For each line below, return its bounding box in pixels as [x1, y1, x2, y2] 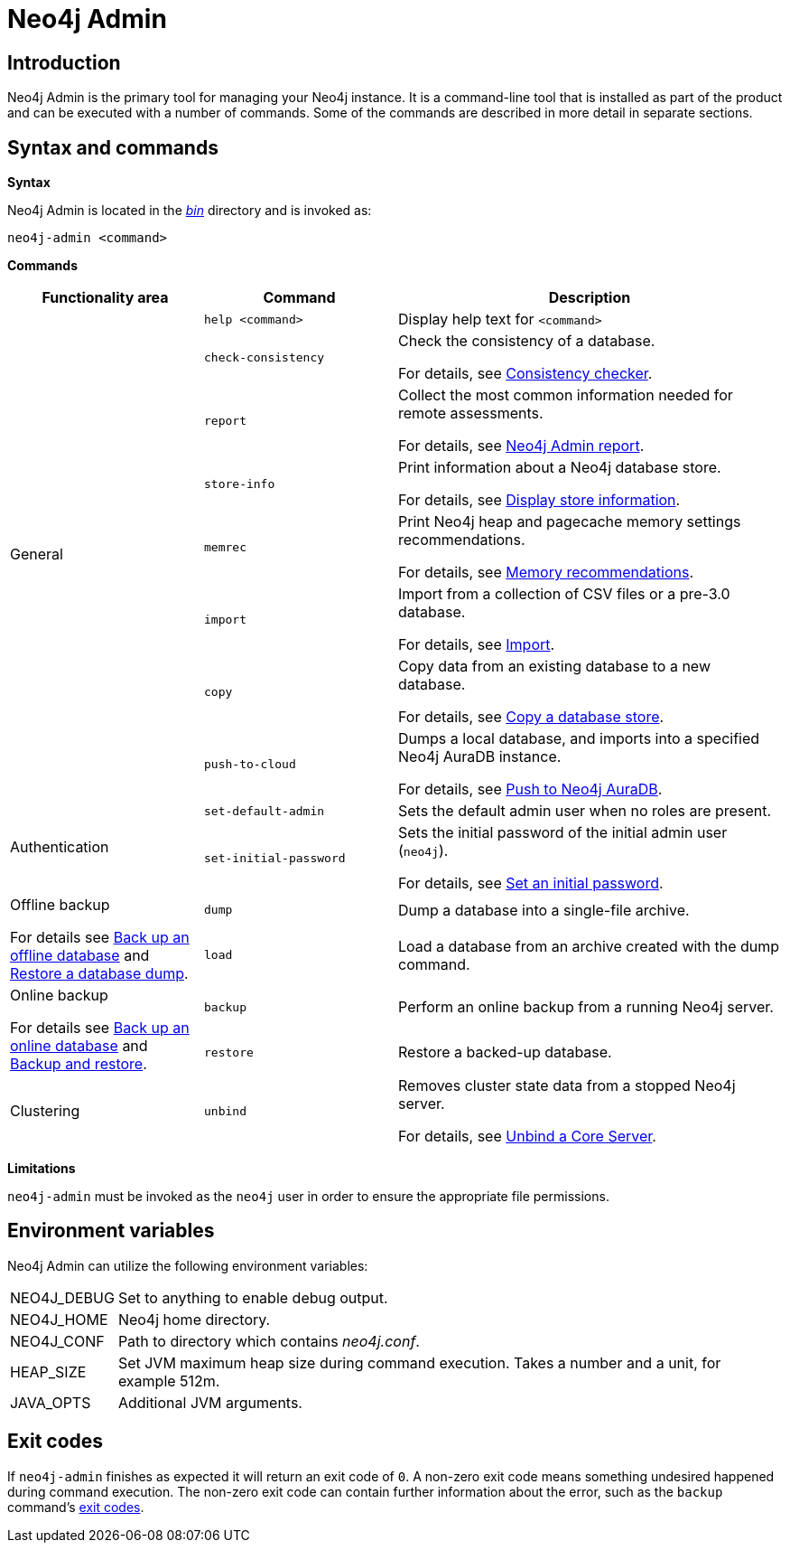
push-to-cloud [204, 756, 296, 771]
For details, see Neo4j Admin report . [398, 437, 645, 456]
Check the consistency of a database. [398, 332, 655, 351]
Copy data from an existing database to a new [398, 657, 711, 676]
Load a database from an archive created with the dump [398, 936, 780, 955]
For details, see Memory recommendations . [398, 563, 694, 582]
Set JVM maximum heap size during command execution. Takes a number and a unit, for [117, 1353, 721, 1372]
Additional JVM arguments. [117, 1393, 302, 1412]
